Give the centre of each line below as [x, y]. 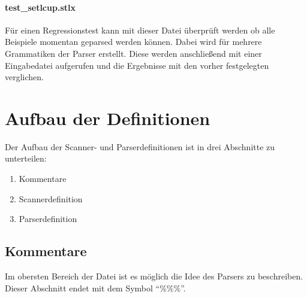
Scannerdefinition [51, 198]
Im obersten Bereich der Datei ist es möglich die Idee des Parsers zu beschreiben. [154, 276]
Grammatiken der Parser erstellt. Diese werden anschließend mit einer [133, 53]
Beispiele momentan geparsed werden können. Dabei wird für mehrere [133, 42]
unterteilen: [26, 158]
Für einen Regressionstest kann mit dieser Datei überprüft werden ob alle [140, 30]
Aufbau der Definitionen [108, 118]
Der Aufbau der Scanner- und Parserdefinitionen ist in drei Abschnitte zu [140, 146]
